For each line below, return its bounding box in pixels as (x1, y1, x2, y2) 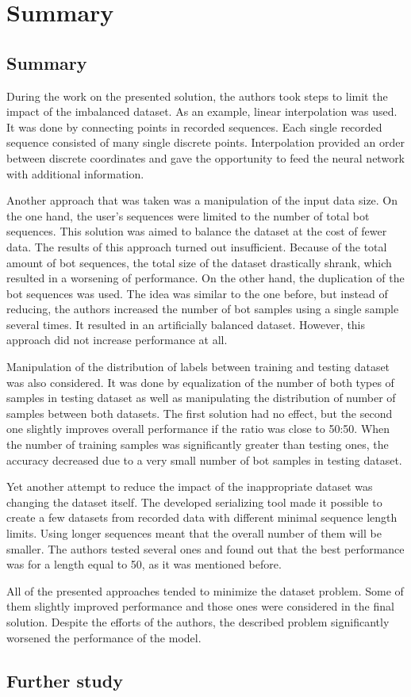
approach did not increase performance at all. (6, 331, 228, 348)
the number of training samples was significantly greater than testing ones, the (6, 436, 389, 453)
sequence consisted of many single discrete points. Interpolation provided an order (6, 134, 405, 151)
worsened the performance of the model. (6, 629, 202, 645)
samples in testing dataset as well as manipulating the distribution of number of (6, 389, 396, 406)
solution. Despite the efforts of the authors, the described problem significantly (6, 613, 390, 630)
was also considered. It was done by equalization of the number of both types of (6, 373, 394, 390)
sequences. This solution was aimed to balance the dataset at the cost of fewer (6, 223, 387, 239)
